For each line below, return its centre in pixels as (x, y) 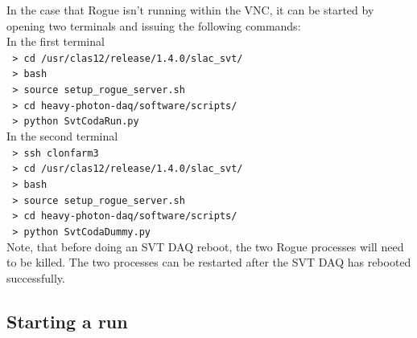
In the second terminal (62, 136)
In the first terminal (56, 41)
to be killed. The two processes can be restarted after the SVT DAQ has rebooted (209, 262)
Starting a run (67, 321)
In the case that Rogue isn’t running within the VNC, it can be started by (190, 10)
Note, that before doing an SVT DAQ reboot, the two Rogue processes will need (205, 246)
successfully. (36, 277)
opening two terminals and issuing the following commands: (154, 25)
